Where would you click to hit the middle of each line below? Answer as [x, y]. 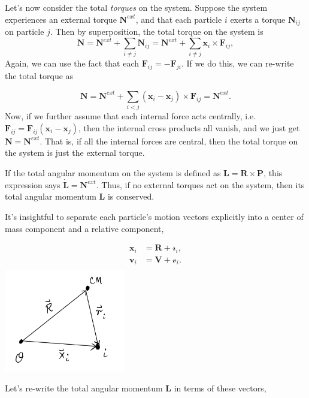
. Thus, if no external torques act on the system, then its [200, 184]
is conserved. [131, 196]
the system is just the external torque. [75, 153]
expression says [33, 184]
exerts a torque [258, 19]
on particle [25, 31]
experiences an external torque [61, 19]
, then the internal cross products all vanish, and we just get [189, 127]
